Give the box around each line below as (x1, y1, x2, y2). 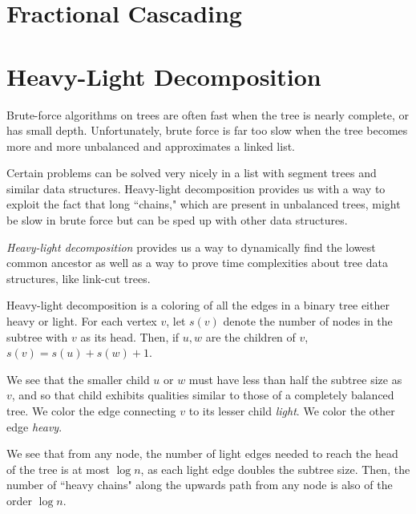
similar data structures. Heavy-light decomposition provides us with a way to (6, 180, 386, 196)
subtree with (6, 328, 68, 345)
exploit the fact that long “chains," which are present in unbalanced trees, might (6, 196, 401, 212)
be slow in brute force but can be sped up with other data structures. (6, 212, 348, 229)
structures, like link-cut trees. (6, 269, 151, 286)
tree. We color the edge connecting (6, 403, 176, 419)
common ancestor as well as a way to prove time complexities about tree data (6, 254, 388, 271)
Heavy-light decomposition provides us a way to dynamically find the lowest (6, 238, 376, 255)
